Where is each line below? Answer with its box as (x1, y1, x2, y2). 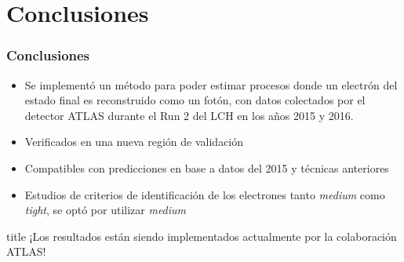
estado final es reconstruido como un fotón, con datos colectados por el (24, 92, 366, 108)
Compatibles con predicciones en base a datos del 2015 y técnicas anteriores (24, 159, 389, 176)
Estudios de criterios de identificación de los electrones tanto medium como (24, 186, 385, 202)
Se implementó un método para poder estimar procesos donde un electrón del (24, 76, 398, 93)
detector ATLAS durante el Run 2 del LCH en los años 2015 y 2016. (24, 107, 354, 123)
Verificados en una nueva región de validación (24, 133, 244, 150)
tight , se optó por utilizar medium (24, 202, 187, 218)
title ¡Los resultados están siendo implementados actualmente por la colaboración (6, 227, 397, 244)
